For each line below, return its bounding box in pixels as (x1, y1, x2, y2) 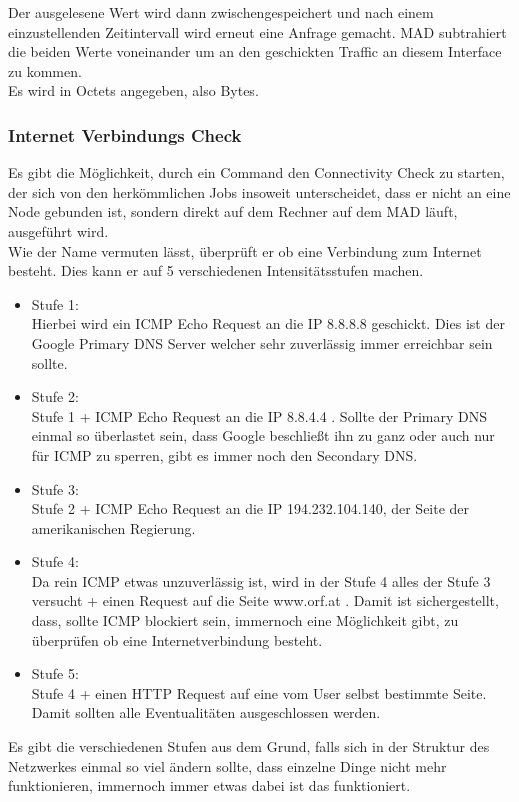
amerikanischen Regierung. (31, 517, 196, 538)
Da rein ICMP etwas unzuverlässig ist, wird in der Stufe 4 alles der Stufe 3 (31, 570, 491, 591)
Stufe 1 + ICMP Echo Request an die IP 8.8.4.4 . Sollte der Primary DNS (31, 405, 488, 426)
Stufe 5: (31, 663, 79, 684)
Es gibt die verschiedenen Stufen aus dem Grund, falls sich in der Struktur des (8, 736, 490, 757)
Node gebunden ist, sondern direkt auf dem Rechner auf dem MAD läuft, (8, 201, 458, 222)
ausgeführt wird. (8, 220, 109, 241)
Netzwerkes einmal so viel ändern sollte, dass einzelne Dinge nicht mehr (8, 755, 447, 776)
